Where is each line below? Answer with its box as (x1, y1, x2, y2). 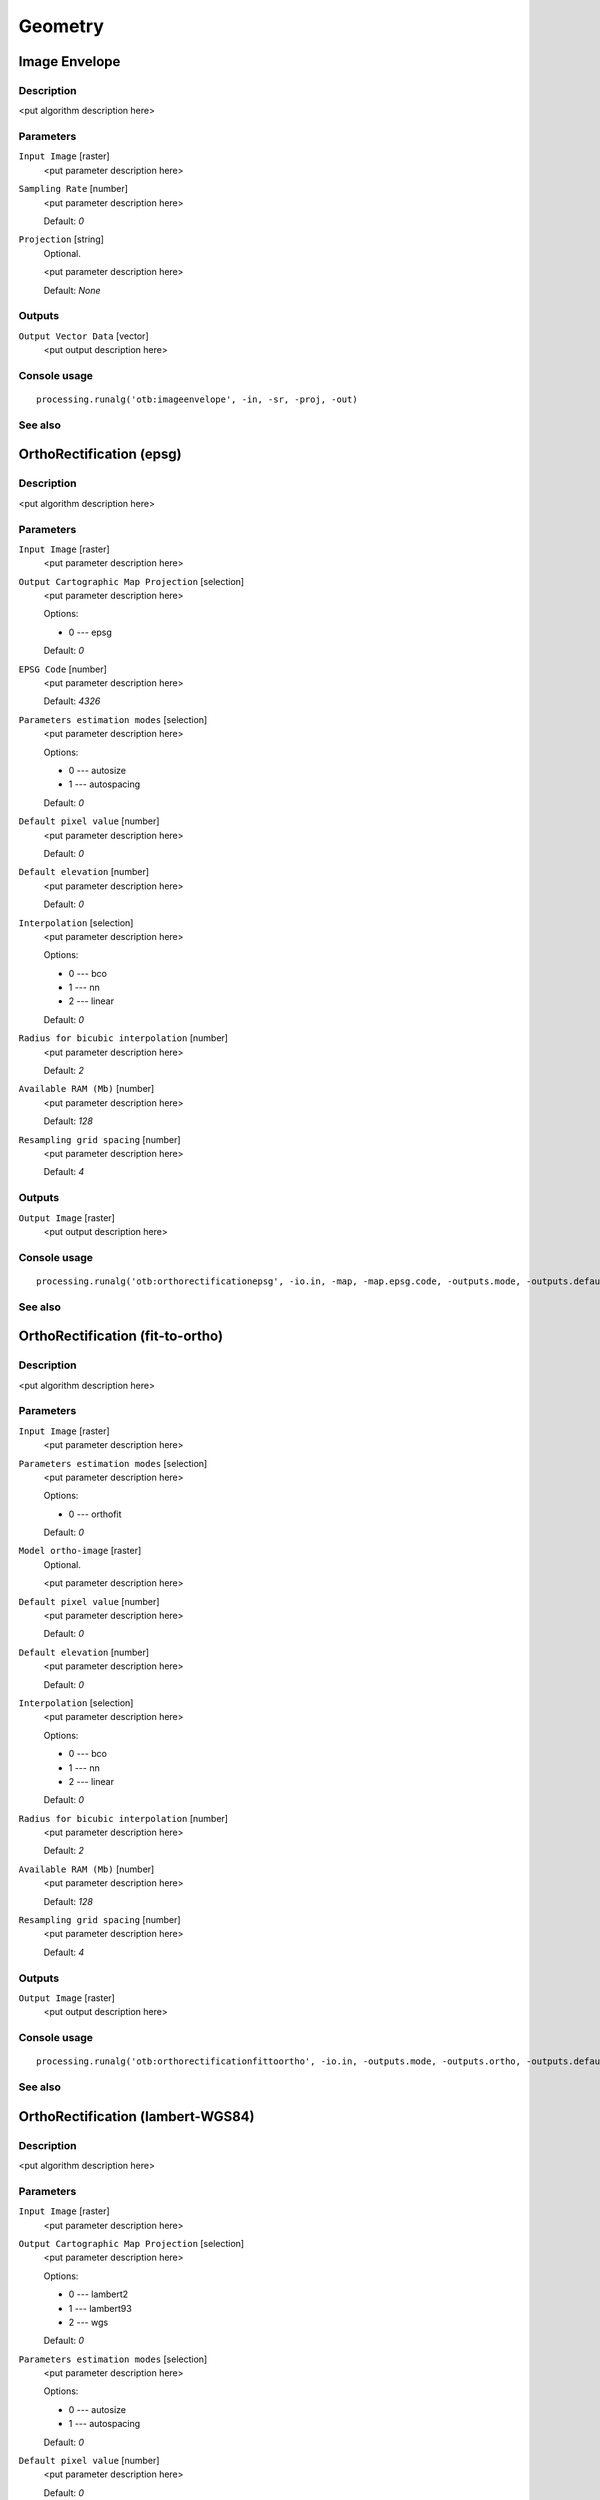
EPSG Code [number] (18, 663, 107, 675)
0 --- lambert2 (68, 2288, 129, 2300)
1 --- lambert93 (68, 2302, 132, 2314)
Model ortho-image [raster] (18, 1545, 142, 1557)
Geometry (18, 15, 105, 37)
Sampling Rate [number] (18, 183, 129, 195)
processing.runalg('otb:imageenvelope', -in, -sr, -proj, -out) (36, 394, 359, 405)
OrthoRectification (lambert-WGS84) (18, 2108, 255, 2125)
